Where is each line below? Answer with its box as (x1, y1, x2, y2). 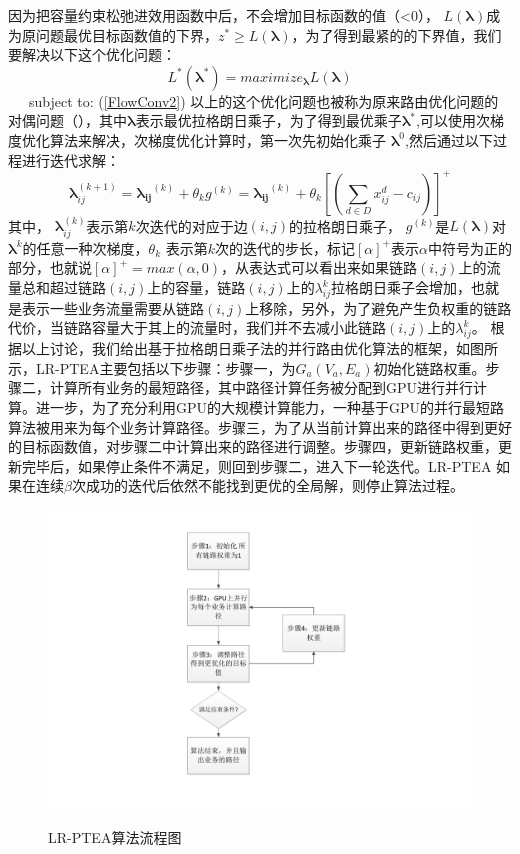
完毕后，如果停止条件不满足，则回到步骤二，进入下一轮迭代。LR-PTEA (21, 455, 492, 476)
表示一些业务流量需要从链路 (21, 297, 204, 318)
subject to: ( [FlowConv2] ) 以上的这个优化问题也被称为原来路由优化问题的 (28, 90, 499, 111)
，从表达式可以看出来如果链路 (221, 257, 418, 278)
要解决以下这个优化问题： (8, 44, 176, 65)
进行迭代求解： (21, 149, 120, 170)
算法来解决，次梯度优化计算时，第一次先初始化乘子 (49, 129, 386, 150)
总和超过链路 (21, 277, 106, 298)
